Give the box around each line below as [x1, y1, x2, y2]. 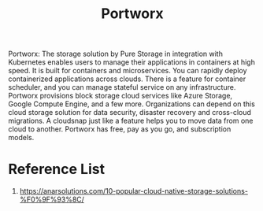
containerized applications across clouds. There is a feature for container [8, 74, 246, 83]
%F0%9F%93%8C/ [19, 194, 85, 205]
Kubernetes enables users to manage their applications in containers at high [8, 57, 256, 67]
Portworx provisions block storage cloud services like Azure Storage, [8, 91, 233, 101]
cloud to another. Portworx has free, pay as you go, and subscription [8, 124, 232, 134]
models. [8, 133, 35, 143]
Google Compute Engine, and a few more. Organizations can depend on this [8, 99, 256, 109]
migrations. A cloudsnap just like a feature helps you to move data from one [8, 116, 254, 126]
